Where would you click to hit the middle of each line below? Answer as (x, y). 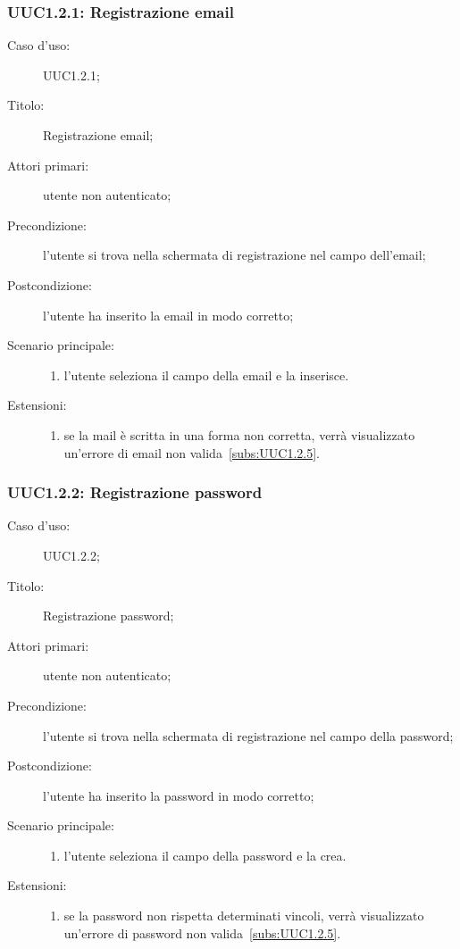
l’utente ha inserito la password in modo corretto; (179, 795)
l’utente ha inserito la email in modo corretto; (168, 315)
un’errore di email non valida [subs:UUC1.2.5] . (192, 452)
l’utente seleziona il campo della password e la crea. (205, 855)
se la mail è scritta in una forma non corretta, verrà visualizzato (239, 434)
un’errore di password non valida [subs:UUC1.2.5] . (202, 932)
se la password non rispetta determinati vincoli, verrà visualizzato (244, 916)
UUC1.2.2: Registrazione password (135, 492)
